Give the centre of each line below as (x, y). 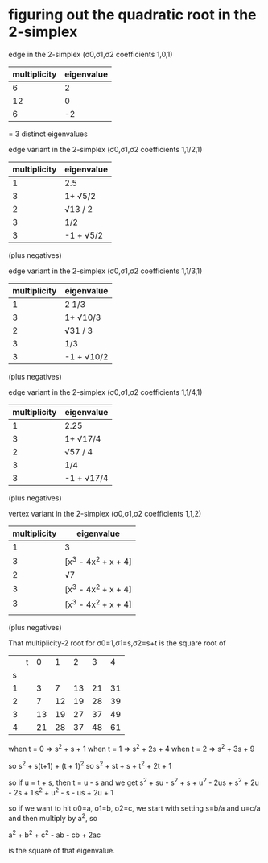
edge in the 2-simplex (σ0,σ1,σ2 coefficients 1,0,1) (91, 54)
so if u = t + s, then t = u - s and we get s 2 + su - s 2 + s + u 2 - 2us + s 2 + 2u (134, 782)
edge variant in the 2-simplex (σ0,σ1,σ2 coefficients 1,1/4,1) (105, 392)
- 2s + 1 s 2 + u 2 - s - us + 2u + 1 (61, 791)
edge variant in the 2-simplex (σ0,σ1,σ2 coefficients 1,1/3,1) (105, 271)
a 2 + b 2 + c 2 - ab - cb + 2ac (55, 834)
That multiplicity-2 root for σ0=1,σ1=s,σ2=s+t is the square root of (118, 643)
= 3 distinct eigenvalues (48, 134)
